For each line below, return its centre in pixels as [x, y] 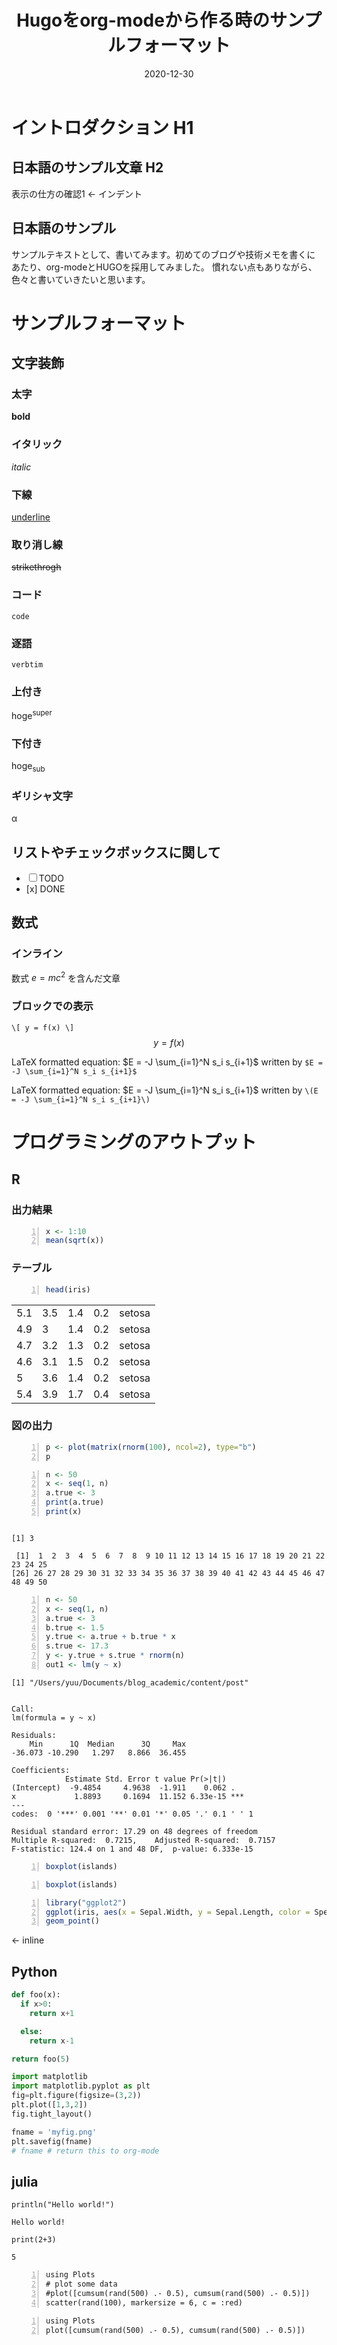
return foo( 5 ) [41, 2059]
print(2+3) [34, 2240]
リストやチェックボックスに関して [116, 852]
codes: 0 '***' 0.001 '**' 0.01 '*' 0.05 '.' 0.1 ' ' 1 [132, 1814]
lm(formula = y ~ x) [54, 1717]
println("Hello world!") [63, 2205]
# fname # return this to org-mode [85, 2151]
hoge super [32, 714]
